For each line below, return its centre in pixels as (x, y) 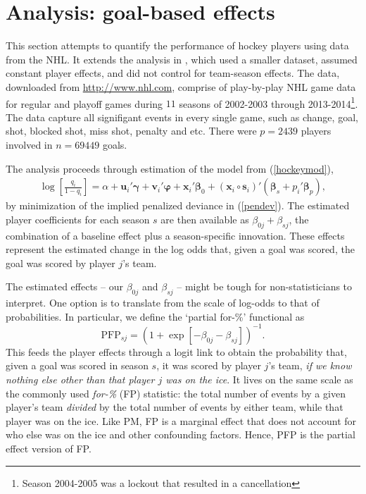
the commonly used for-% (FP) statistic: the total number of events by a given (176, 393)
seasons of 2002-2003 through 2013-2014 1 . (269, 102)
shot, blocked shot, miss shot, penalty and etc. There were (131, 131)
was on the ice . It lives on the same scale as (259, 379)
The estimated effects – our (64, 286)
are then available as (205, 219)
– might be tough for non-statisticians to (265, 286)
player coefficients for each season (78, 219)
